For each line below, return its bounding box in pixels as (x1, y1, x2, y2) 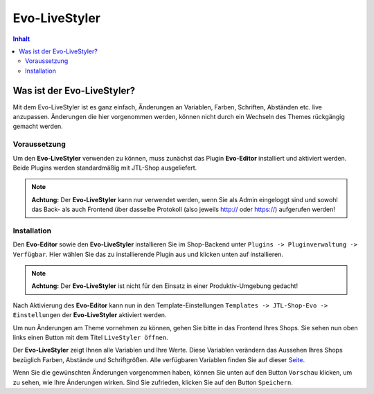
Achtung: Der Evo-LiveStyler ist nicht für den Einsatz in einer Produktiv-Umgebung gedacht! (31, 282, 298, 290)
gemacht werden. (12, 122, 64, 131)
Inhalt (12, 35, 30, 43)
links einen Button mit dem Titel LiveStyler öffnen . (12, 333, 169, 341)
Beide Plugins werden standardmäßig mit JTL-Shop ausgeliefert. (12, 163, 197, 172)
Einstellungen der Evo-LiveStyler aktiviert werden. (12, 311, 167, 319)
